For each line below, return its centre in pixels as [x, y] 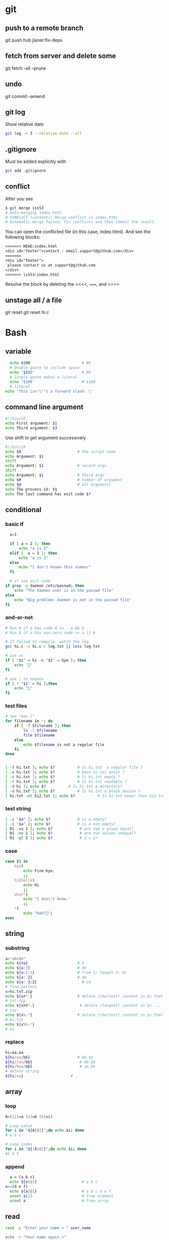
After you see [19, 199]
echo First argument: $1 [31, 423]
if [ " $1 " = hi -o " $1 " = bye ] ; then [46, 660]
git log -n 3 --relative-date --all [44, 134]
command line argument [44, 407]
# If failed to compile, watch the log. [48, 642]
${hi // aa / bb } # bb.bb [50, 1062]
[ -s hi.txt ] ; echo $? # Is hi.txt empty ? [63, 777]
